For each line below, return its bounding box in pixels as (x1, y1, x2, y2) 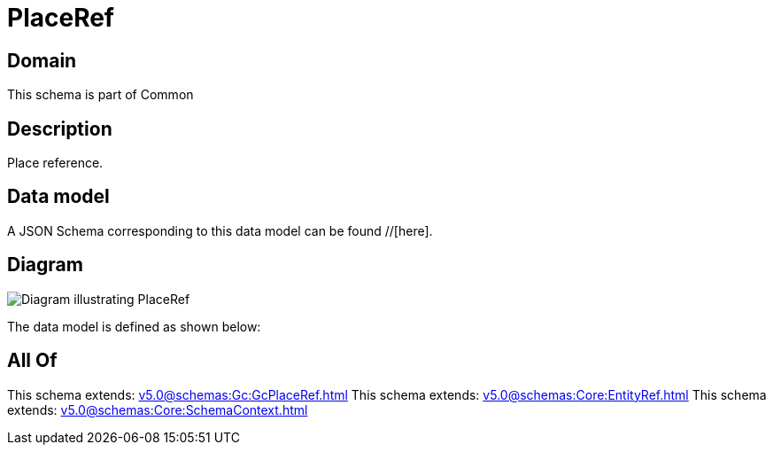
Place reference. (7, 155, 104, 171)
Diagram (7, 253, 83, 277)
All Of (7, 349, 58, 372)
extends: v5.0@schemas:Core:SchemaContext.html (7, 401, 308, 417)
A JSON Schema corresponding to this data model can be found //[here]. (7, 222, 433, 238)
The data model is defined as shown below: (7, 318, 261, 334)
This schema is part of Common (7, 87, 194, 103)
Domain (7, 49, 77, 72)
